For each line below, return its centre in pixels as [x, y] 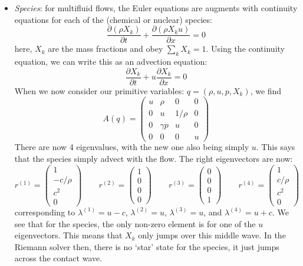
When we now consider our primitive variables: [99, 90]
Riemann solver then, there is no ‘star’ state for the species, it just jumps [147, 246]
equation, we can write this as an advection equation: [111, 61]
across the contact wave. [58, 258]
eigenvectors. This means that [68, 235]
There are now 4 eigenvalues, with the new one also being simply [132, 147]
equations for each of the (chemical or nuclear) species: [113, 19]
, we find [266, 90]
